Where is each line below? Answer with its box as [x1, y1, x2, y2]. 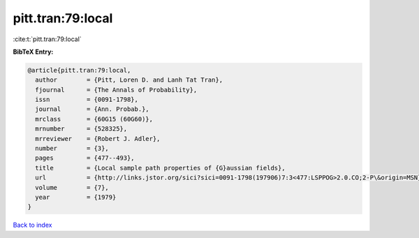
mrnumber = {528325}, [35, 125, 128, 133]
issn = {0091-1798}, [35, 96, 139, 104]
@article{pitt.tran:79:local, [27, 66, 131, 74]
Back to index [13, 221, 52, 230]
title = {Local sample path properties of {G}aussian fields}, [35, 164, 286, 172]
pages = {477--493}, [35, 154, 135, 162]
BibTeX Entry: [13, 47, 54, 56]
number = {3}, [35, 144, 110, 153]
